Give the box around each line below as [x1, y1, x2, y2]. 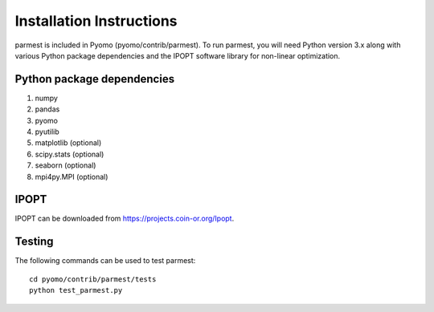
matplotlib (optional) [35, 138, 102, 148]
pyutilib [35, 127, 59, 136]
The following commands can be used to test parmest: [14, 256, 196, 265]
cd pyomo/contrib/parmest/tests [29, 274, 157, 284]
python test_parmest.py [29, 286, 123, 295]
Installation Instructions [14, 12, 178, 30]
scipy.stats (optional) [35, 149, 104, 159]
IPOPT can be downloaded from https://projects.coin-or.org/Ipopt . [14, 213, 235, 224]
